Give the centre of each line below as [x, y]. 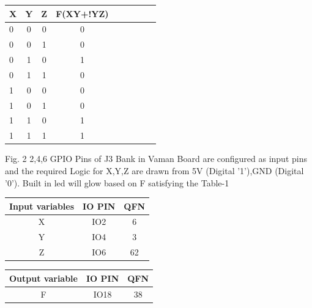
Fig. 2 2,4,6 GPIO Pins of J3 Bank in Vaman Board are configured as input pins [156, 159]
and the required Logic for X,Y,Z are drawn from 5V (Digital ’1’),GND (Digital [154, 170]
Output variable [43, 278]
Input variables [42, 206]
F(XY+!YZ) [82, 13]
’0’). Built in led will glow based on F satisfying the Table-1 [117, 182]
